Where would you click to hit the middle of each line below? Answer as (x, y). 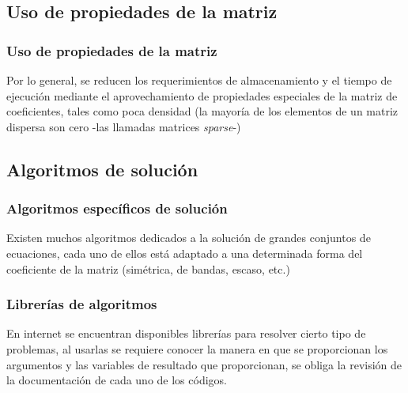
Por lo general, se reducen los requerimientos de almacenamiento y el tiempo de (199, 80)
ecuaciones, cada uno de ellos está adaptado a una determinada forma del (185, 253)
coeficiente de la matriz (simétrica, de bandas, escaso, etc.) (148, 268)
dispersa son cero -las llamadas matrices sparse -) (124, 126)
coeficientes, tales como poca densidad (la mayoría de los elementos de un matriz (202, 111)
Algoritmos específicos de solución (117, 208)
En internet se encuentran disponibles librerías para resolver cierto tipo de (186, 333)
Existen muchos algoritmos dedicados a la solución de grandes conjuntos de (189, 238)
